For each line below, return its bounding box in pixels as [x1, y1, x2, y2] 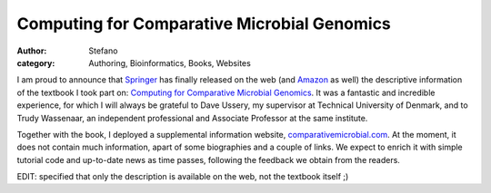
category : [16, 57, 55, 68]
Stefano [88, 45, 118, 56]
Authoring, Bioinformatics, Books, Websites [88, 57, 252, 68]
